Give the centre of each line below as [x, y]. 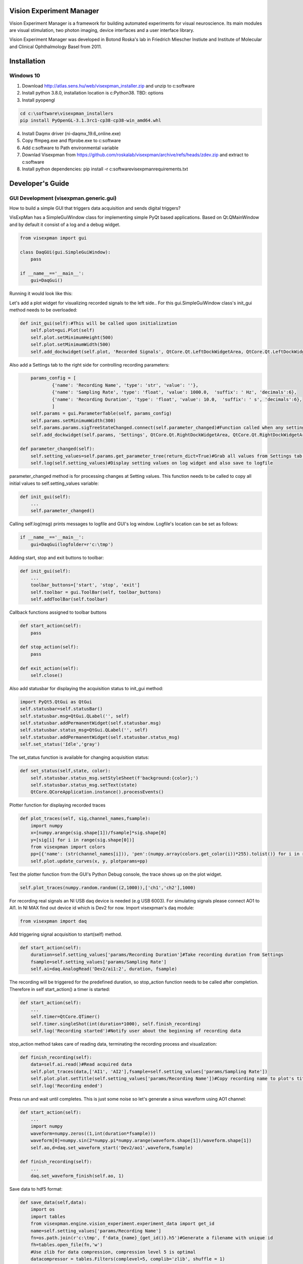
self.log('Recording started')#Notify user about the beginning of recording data [136, 1031]
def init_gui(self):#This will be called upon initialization [98, 323]
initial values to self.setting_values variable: [54, 483]
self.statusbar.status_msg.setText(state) [84, 785]
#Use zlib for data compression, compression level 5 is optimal [113, 1252]
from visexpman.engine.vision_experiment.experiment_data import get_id [122, 1224]
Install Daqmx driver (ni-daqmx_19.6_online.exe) [71, 133]
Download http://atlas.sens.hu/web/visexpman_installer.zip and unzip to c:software [108, 85]
